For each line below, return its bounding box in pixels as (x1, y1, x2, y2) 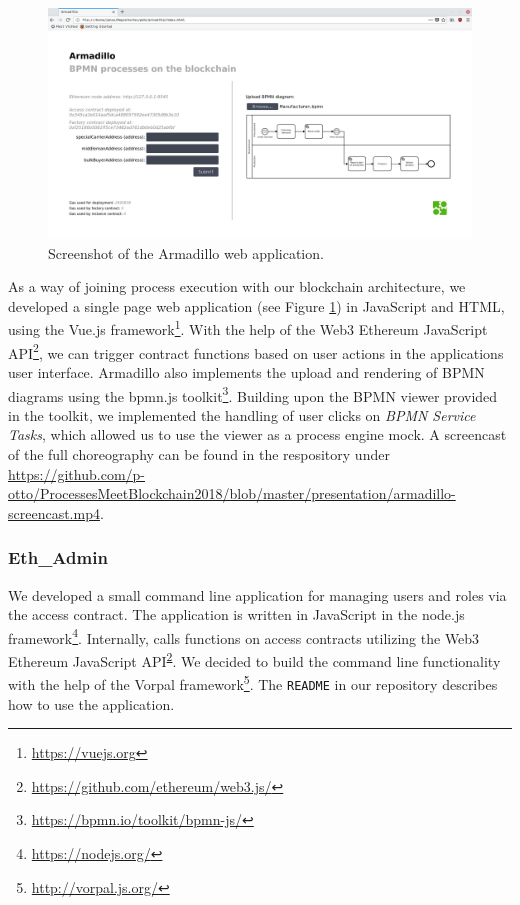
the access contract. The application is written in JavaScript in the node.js (8, 604, 465, 625)
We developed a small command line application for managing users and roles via (8, 584, 507, 605)
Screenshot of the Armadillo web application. (48, 242, 324, 263)
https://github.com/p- (8, 463, 145, 484)
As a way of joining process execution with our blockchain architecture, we (8, 276, 466, 297)
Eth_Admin (8, 545, 108, 570)
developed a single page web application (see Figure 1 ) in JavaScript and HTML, (8, 295, 505, 316)
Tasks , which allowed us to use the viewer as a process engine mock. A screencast (8, 424, 507, 445)
